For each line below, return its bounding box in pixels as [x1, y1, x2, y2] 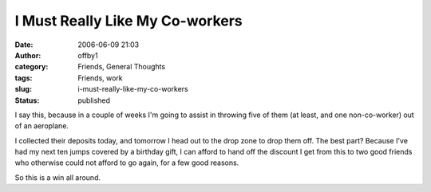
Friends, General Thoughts [77, 62, 166, 72]
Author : [14, 50, 42, 60]
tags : [14, 72, 33, 83]
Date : [14, 40, 34, 49]
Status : [14, 96, 40, 105]
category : [14, 62, 49, 72]
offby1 [77, 50, 99, 60]
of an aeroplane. [14, 121, 69, 131]
